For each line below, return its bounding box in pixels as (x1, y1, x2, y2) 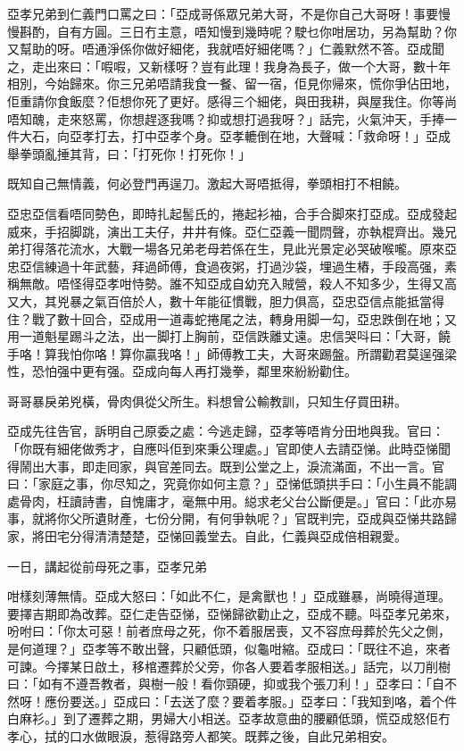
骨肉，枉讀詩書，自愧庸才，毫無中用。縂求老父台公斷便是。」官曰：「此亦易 (19, 491, 457, 510)
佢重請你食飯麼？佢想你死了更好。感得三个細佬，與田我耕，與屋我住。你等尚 (7, 91, 457, 110)
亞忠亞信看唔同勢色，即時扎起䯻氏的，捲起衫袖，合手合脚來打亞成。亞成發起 (7, 204, 457, 222)
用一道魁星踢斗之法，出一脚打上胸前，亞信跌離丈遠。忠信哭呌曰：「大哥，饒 (7, 327, 451, 346)
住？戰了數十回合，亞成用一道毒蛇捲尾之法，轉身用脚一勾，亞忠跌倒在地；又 (7, 309, 457, 328)
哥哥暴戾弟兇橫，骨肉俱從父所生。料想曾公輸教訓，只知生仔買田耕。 (7, 391, 407, 410)
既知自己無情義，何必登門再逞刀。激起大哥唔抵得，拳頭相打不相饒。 (7, 174, 407, 193)
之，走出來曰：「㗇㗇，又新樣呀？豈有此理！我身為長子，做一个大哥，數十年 (7, 56, 451, 75)
